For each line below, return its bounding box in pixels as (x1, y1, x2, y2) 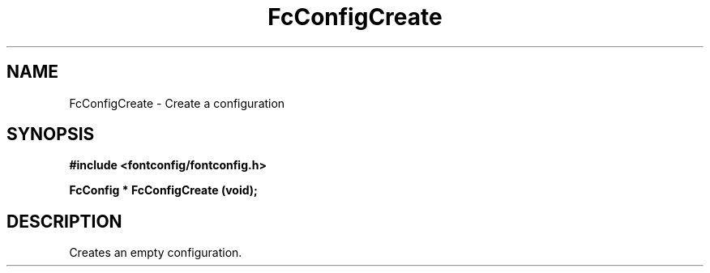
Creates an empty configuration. (69, 245, 242, 260)
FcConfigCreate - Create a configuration (69, 96, 285, 110)
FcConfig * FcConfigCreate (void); (69, 183, 258, 198)
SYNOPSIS (6, 124, 95, 145)
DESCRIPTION (6, 211, 122, 232)
